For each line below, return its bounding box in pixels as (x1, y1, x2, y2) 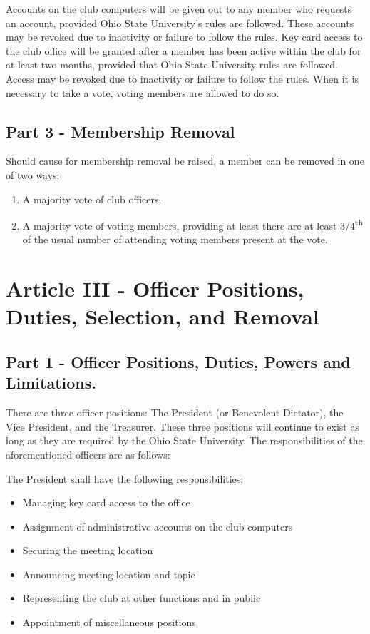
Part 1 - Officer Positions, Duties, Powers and (6, 350, 351, 372)
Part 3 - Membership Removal (6, 120, 235, 142)
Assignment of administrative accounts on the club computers (22, 518, 293, 533)
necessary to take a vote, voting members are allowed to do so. (6, 85, 279, 100)
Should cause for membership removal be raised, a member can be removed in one (6, 153, 364, 168)
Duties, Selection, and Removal (6, 302, 319, 331)
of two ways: (6, 167, 60, 182)
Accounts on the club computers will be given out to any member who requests (6, 1, 352, 16)
